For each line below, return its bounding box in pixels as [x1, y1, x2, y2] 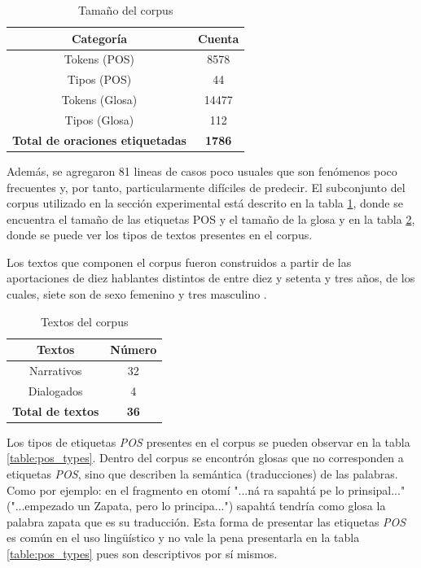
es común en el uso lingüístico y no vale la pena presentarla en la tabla [7, 529, 360, 546]
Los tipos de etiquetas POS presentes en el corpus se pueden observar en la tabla [7, 433, 410, 450]
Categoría [71, 29, 127, 46]
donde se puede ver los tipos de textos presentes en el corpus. [7, 226, 313, 243]
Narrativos [29, 362, 82, 379]
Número [110, 341, 157, 358]
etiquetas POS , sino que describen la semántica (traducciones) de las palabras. [7, 465, 398, 483]
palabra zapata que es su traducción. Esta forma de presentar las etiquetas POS [7, 513, 406, 530]
